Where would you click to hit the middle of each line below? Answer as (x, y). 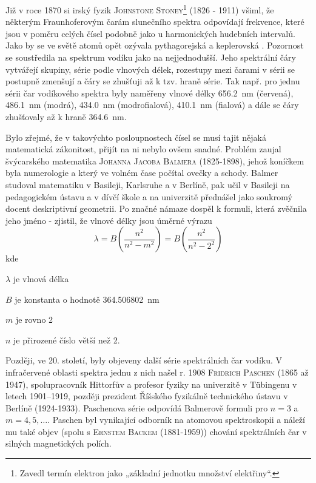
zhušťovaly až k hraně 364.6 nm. (66, 117)
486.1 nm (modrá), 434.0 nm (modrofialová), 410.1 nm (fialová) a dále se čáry (152, 105)
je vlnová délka (41, 278)
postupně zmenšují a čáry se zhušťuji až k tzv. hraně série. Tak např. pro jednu (153, 81)
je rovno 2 (34, 319)
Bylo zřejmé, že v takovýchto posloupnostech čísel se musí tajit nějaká (136, 137)
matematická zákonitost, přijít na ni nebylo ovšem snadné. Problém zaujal (143, 149)
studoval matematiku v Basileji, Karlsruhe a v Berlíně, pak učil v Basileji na (148, 184)
